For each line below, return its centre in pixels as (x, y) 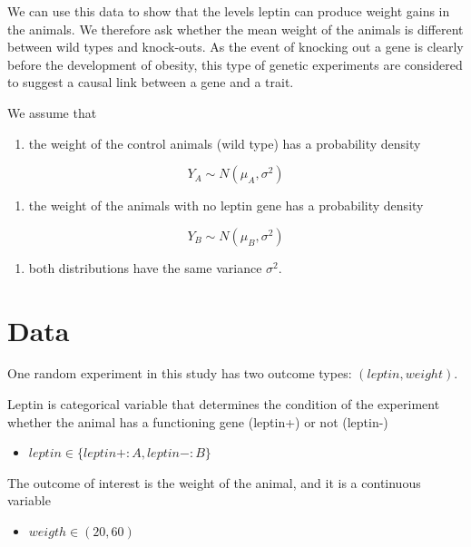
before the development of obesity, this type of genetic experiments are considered (235, 64)
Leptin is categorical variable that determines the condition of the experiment (224, 404)
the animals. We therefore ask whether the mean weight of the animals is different (235, 29)
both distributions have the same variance (145, 267)
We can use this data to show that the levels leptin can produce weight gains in (229, 11)
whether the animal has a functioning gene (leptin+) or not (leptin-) (198, 421)
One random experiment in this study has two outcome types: (180, 373)
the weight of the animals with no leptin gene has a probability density (226, 205)
